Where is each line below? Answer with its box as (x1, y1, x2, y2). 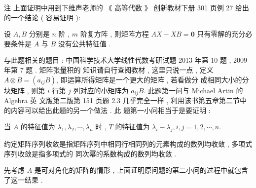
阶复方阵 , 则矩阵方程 (80, 29, 149, 39)
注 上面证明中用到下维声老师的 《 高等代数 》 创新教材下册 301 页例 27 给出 (4, 2, 249, 12)
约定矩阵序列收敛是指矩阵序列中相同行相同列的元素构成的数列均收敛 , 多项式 (4, 139, 253, 149)
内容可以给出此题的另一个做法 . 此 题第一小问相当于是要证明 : (10, 105, 211, 115)
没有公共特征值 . (58, 38, 111, 48)
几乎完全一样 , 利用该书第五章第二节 (122, 95, 240, 106)
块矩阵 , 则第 (4, 85, 45, 95)
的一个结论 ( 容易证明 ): (4, 12, 80, 22)
